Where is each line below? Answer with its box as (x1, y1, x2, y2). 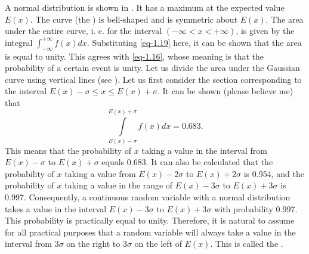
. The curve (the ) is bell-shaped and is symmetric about (30, 13, 238, 25)
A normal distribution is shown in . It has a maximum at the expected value (5, 1, 285, 13)
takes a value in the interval (5, 202, 107, 215)
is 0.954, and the (243, 167, 304, 179)
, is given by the (236, 24, 295, 37)
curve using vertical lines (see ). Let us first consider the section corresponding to (5, 73, 302, 85)
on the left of (134, 237, 182, 250)
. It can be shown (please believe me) (157, 85, 293, 97)
